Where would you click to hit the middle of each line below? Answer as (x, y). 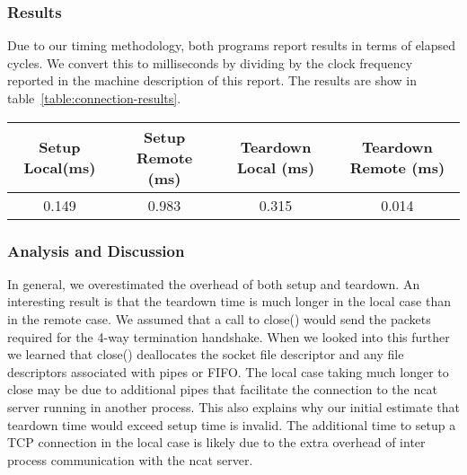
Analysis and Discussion (96, 250)
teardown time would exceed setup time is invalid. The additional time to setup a (232, 424)
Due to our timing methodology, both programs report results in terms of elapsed (232, 45)
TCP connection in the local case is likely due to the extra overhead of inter (216, 442)
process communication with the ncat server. (130, 459)
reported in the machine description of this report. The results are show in (212, 80)
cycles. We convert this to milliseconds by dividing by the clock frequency (210, 62)
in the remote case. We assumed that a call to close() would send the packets (219, 319)
